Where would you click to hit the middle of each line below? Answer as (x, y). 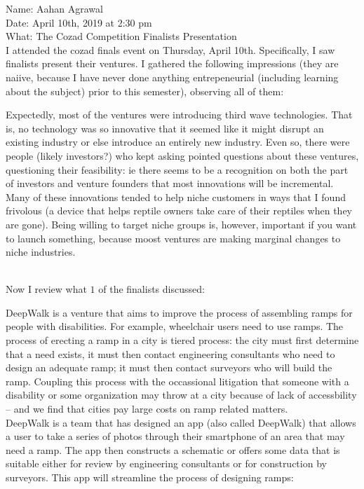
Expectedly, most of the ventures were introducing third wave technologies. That (179, 115)
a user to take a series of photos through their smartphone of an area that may (175, 436)
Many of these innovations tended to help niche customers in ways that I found (176, 197)
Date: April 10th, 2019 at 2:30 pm (79, 22)
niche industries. (41, 252)
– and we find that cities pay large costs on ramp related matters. (147, 409)
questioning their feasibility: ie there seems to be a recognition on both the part (177, 169)
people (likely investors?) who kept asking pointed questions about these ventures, (182, 155)
